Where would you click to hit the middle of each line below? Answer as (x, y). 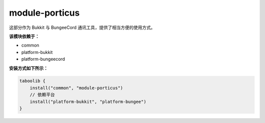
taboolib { (32, 81)
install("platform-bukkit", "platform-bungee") (88, 101)
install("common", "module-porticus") (76, 88)
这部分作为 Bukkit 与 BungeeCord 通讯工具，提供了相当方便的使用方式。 (82, 27)
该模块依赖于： (24, 36)
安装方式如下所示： (28, 68)
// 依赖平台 (42, 95)
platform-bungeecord (43, 59)
